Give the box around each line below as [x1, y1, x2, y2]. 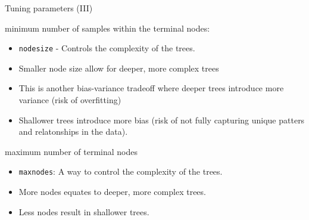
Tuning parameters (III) [5, 2, 93, 14]
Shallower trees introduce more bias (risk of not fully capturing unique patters [18, 113, 305, 126]
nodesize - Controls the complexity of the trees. [18, 42, 195, 54]
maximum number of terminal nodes [5, 145, 138, 157]
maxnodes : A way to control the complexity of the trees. [18, 165, 223, 178]
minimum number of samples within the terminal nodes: [5, 21, 210, 34]
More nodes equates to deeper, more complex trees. [18, 185, 206, 198]
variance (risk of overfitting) [18, 94, 121, 106]
